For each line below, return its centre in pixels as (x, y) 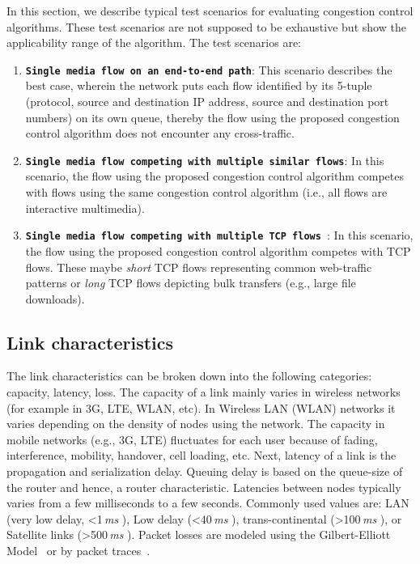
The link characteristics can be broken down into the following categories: (189, 376)
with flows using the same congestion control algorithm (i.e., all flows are (206, 192)
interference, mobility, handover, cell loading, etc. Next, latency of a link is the (202, 455)
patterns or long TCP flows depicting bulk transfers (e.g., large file (191, 283)
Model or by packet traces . (78, 551)
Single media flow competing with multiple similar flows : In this (205, 160)
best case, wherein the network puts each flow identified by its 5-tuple (199, 85)
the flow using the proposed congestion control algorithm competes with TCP (218, 250)
